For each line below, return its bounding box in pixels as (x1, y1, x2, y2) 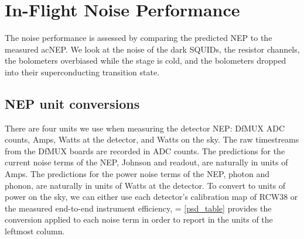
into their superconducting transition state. (5, 65, 160, 78)
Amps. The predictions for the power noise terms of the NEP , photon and (5, 168, 269, 180)
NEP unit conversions (5, 94, 140, 112)
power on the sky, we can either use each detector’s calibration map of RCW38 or (5, 190, 298, 203)
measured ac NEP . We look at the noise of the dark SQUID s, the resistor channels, (5, 43, 300, 55)
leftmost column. (5, 225, 65, 237)
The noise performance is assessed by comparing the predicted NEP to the (5, 32, 272, 44)
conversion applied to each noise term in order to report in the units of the (5, 213, 273, 226)
